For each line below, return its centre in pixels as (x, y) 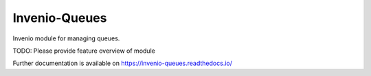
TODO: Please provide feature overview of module (84, 51)
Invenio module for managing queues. (66, 38)
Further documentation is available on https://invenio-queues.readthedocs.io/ (123, 63)
